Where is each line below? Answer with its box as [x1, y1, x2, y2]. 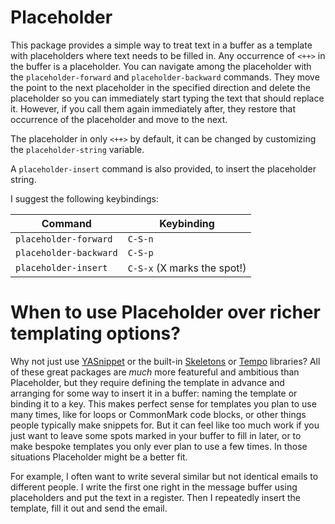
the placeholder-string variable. [10, 143, 145, 155]
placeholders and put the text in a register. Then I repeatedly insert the [10, 491, 302, 503]
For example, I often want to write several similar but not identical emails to [10, 470, 319, 482]
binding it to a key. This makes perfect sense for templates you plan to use [10, 397, 317, 410]
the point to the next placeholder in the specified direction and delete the [10, 81, 311, 93]
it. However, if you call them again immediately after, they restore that [10, 102, 296, 115]
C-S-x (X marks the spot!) [127, 261, 247, 275]
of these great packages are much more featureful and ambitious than [10, 366, 300, 378]
